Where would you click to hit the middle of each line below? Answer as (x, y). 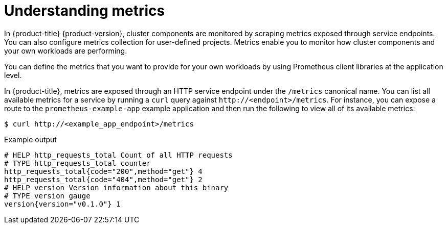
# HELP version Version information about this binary (116, 187)
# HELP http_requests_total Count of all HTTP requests (118, 155)
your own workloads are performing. (66, 50)
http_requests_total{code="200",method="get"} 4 (103, 171)
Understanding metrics (85, 11)
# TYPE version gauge (47, 196)
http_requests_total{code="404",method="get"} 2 (103, 179)
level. (13, 75)
